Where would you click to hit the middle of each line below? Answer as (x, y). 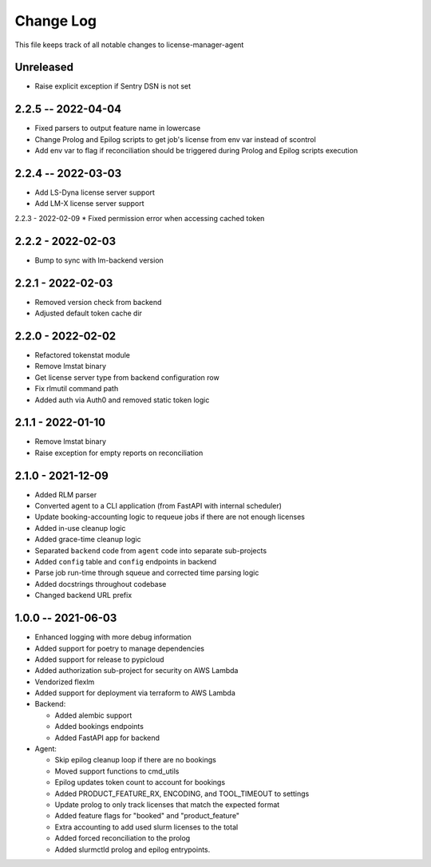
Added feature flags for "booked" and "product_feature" (147, 816)
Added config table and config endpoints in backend (126, 562)
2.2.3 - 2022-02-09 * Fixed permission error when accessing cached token (140, 218)
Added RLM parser (66, 494)
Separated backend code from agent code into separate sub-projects (151, 550)
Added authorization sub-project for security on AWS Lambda (136, 671)
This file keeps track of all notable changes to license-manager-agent (129, 45)
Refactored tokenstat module (83, 354)
